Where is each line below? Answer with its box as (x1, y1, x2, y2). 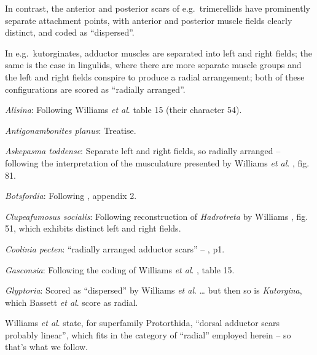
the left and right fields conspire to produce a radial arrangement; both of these (5, 70, 305, 83)
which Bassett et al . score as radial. (5, 295, 138, 308)
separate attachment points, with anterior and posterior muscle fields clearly (5, 14, 292, 26)
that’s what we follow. (5, 340, 88, 353)
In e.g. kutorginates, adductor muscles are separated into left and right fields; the (5, 46, 312, 59)
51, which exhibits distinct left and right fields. (5, 222, 181, 235)
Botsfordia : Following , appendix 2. (5, 189, 137, 202)
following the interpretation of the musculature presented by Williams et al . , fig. (5, 156, 310, 169)
